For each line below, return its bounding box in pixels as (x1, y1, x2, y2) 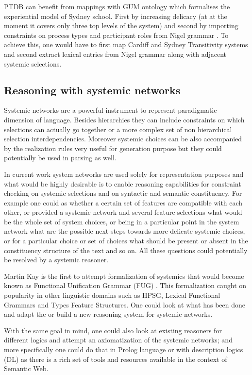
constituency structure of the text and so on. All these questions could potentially (4, 245, 248, 255)
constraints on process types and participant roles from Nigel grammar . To (4, 30, 229, 40)
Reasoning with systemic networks (4, 82, 181, 97)
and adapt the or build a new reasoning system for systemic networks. (4, 309, 213, 319)
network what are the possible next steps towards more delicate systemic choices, (4, 226, 245, 236)
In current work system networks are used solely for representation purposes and (4, 169, 244, 179)
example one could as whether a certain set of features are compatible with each (4, 197, 243, 207)
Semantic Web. (4, 363, 49, 374)
